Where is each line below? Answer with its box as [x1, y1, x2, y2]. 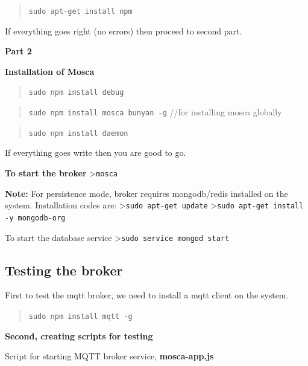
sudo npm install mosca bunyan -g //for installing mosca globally [28, 106, 282, 118]
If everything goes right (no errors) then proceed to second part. [5, 24, 242, 37]
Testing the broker [5, 260, 123, 279]
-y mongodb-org [5, 213, 66, 222]
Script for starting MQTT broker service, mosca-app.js [5, 350, 214, 362]
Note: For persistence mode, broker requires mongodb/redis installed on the [5, 187, 288, 199]
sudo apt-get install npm [28, 7, 133, 16]
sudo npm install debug [28, 88, 124, 97]
